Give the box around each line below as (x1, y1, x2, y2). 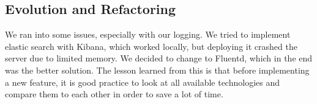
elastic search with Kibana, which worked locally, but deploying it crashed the (5, 40, 297, 52)
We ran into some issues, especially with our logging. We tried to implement (5, 28, 291, 41)
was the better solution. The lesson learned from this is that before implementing (5, 63, 310, 76)
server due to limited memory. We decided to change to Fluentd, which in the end (5, 52, 313, 64)
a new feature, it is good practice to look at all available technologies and (5, 75, 280, 88)
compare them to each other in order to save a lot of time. (5, 88, 223, 100)
